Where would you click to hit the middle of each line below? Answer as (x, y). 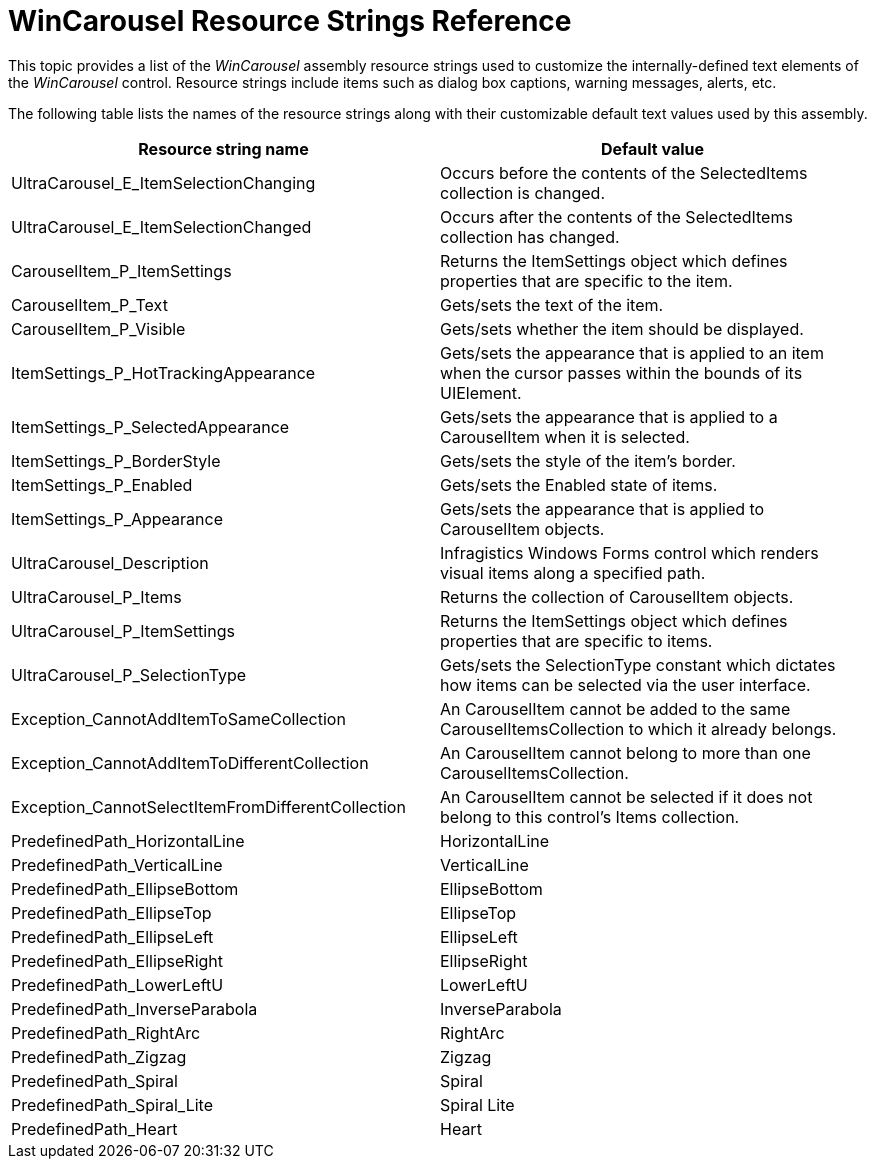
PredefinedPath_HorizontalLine (128, 840)
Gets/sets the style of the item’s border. (588, 460)
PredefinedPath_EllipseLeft (112, 936)
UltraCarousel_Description (110, 562)
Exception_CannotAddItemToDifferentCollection (190, 762)
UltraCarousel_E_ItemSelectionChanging (163, 182)
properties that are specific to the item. (586, 280)
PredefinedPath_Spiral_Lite (112, 1104)
